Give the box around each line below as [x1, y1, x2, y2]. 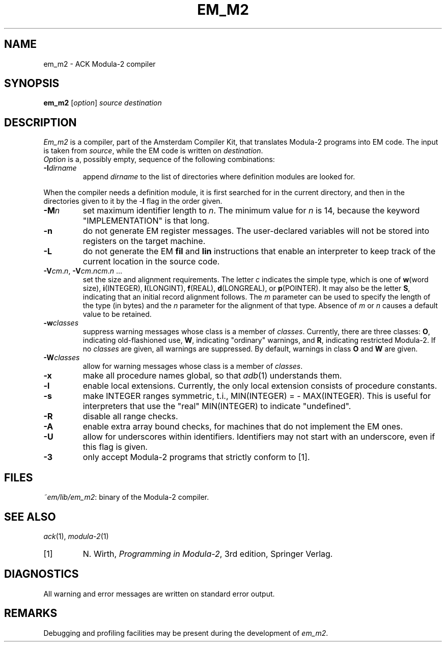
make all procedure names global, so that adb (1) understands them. [82, 370, 342, 381]
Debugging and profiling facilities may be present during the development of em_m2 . [43, 628, 328, 637]
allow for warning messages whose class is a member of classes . [82, 362, 303, 371]
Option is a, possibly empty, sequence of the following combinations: [43, 155, 275, 164]
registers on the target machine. [82, 236, 206, 247]
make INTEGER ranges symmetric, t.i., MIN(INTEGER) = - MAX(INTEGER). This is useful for [82, 391, 431, 401]
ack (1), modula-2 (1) [43, 531, 109, 541]
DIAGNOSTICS [4, 568, 79, 581]
